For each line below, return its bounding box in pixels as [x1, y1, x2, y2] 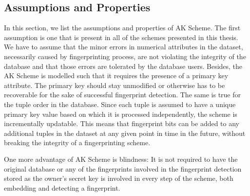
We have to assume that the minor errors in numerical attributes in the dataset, [4, 42, 243, 52]
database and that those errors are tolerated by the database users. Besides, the [4, 61, 243, 71]
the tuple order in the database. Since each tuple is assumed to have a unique [4, 99, 236, 109]
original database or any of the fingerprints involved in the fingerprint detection [4, 163, 242, 174]
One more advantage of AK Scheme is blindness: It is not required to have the [4, 153, 238, 164]
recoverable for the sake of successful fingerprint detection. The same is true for [4, 89, 241, 100]
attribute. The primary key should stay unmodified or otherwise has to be [4, 80, 225, 90]
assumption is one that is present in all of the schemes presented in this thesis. [4, 32, 238, 42]
